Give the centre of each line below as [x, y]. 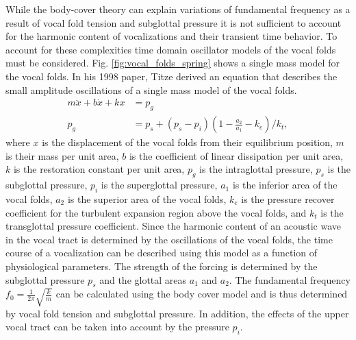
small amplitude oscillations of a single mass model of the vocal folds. [151, 89]
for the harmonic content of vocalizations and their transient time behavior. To [171, 36]
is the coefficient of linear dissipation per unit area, [236, 155]
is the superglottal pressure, [159, 185]
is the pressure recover [288, 199]
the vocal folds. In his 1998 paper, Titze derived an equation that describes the [171, 76]
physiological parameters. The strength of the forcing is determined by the [162, 266]
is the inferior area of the [285, 185]
